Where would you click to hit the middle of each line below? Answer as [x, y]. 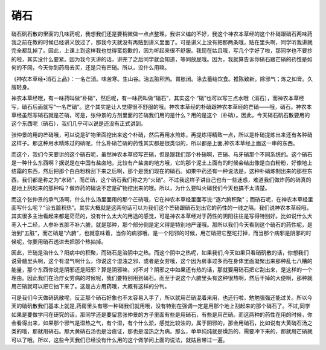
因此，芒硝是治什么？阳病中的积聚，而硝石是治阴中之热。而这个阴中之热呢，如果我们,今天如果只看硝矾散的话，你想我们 [160, 252]
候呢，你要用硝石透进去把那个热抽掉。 [59, 241]
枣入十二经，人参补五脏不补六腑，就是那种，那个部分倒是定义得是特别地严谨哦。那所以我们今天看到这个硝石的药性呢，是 [162, 224]
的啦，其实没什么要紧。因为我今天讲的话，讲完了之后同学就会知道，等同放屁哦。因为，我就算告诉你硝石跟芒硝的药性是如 [162, 59]
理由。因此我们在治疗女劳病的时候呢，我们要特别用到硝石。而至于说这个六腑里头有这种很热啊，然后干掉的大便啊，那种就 [162, 278]
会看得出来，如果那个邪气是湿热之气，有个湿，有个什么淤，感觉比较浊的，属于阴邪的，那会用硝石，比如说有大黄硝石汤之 [162, 323]
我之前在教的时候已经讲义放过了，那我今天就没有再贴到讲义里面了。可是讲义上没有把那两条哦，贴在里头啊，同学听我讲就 [162, 42]
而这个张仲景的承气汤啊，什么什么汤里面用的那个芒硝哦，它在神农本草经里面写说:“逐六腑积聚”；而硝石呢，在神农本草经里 [162, 199]
